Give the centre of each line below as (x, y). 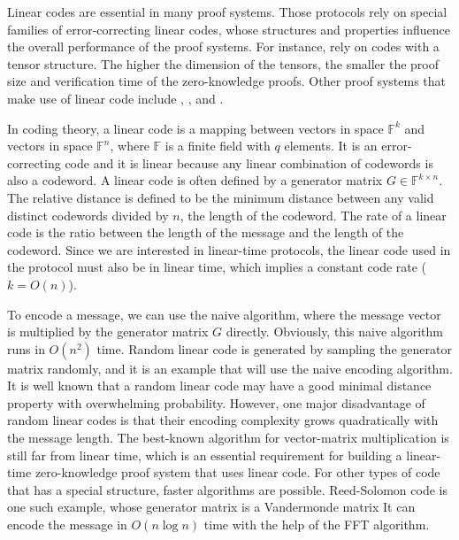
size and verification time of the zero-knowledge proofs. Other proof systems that (227, 81)
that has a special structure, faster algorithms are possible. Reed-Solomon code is (227, 489)
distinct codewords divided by (88, 215)
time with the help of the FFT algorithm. (317, 525)
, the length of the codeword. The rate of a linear (313, 215)
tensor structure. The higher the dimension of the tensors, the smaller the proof (223, 63)
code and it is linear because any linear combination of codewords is (249, 162)
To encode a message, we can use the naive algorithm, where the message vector (224, 314)
